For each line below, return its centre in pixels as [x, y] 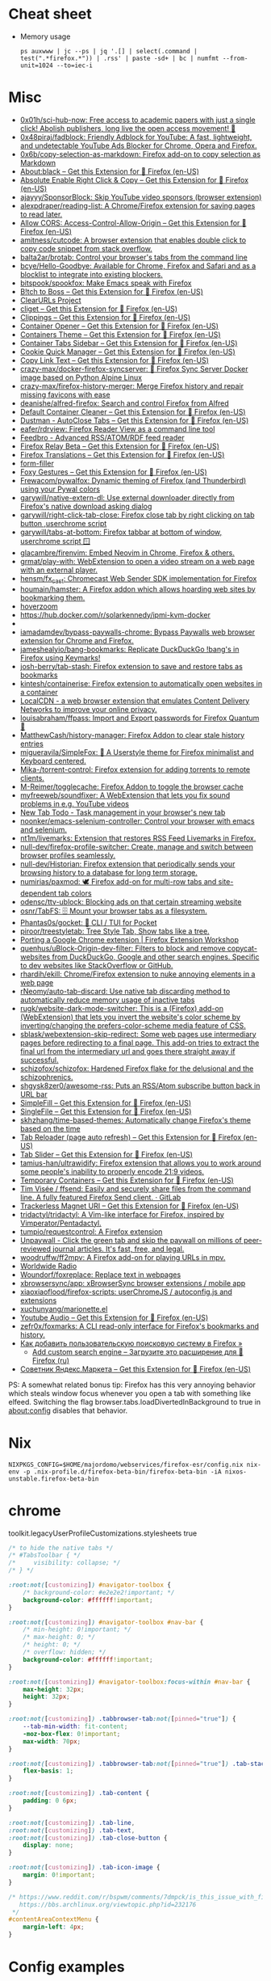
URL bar [33, 1094]
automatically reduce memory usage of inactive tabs [107, 1000]
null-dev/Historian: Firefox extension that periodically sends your [127, 864]
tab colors [75, 893]
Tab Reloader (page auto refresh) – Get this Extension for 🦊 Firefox [131, 1137]
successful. [39, 1060]
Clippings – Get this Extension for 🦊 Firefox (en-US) [105, 317]
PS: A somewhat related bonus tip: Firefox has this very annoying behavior [132, 1385]
